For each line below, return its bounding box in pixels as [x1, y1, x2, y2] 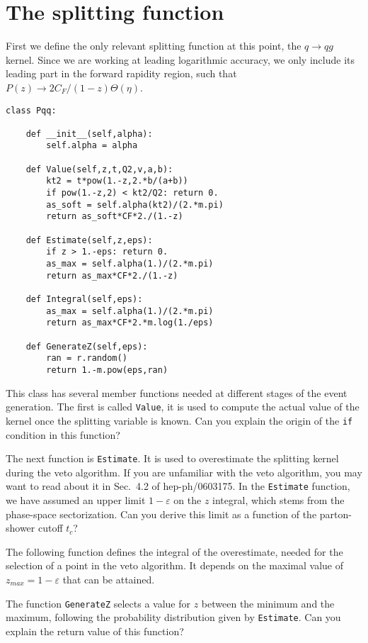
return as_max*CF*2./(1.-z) [46, 270, 178, 281]
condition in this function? [6, 427, 120, 442]
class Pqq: [6, 105, 57, 116]
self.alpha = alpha [46, 140, 138, 151]
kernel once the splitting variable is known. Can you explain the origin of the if [6, 413, 353, 427]
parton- [319, 506, 352, 521]
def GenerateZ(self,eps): [25, 341, 148, 352]
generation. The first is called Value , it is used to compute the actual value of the [6, 399, 360, 414]
